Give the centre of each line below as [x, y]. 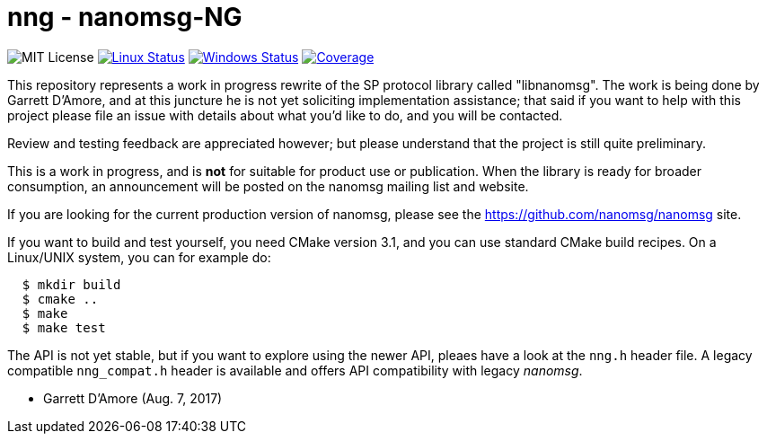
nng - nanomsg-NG [125, 17]
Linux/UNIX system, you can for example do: [139, 257]
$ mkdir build [71, 284]
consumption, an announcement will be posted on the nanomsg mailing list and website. [268, 186]
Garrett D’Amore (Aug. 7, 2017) [133, 398]
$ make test [64, 327]
